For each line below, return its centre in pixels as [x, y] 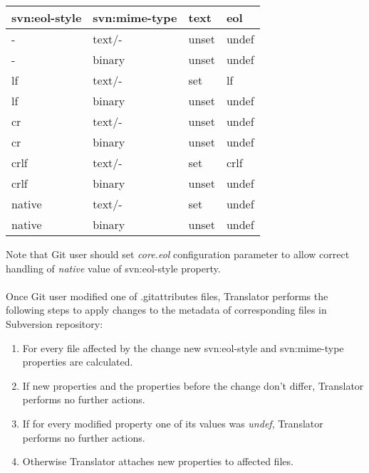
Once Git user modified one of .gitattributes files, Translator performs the [167, 296]
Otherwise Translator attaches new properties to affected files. [158, 461]
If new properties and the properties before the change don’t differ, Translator [193, 385]
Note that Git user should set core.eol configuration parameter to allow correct [178, 254]
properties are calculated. [78, 362]
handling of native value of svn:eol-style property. [113, 268]
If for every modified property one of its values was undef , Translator [173, 423]
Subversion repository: [54, 323]
